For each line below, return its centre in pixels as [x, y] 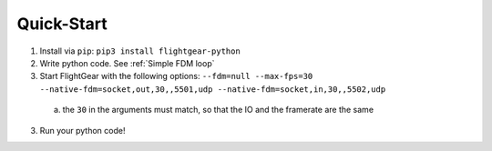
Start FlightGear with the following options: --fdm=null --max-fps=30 [176, 76]
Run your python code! [82, 130]
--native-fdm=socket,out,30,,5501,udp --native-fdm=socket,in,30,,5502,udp [213, 89]
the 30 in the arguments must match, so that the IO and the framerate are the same [218, 110]
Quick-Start [62, 24]
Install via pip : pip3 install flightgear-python [140, 51]
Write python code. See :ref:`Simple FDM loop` [127, 63]
